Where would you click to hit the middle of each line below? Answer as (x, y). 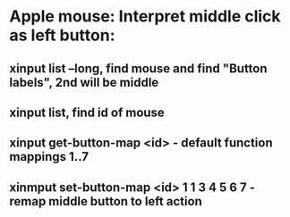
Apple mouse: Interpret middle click (145, 17)
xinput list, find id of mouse (87, 112)
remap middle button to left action (106, 201)
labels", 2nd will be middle (84, 82)
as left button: (62, 35)
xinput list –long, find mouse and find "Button (138, 68)
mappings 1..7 (49, 157)
